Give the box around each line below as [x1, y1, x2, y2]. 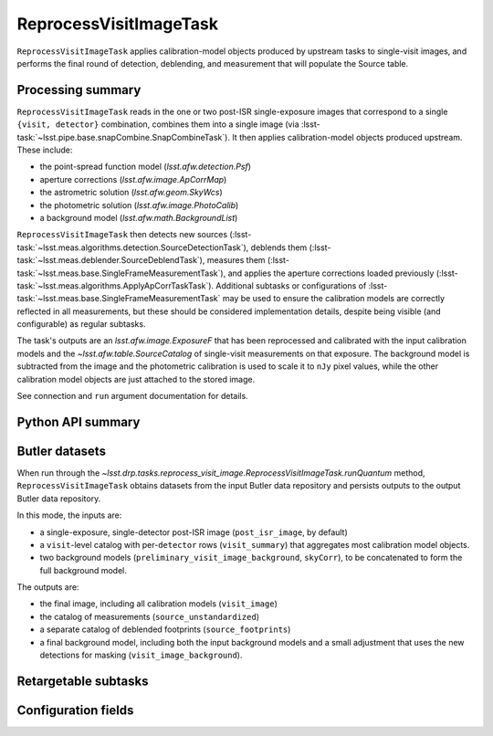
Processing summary [16, 82, 142, 98]
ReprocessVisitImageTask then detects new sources [16, 229, 228, 240]
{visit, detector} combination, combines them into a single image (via [16, 119, 299, 130]
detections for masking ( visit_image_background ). [39, 649, 243, 661]
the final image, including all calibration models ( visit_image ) [39, 598, 278, 609]
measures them [206, 255, 266, 266]
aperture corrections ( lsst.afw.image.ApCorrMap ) [39, 173, 227, 184]
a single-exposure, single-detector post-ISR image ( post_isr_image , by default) [39, 526, 349, 538]
